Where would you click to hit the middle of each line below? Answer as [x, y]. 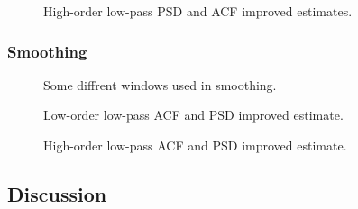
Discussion [57, 193]
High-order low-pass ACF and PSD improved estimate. [195, 145]
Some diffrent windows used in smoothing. [160, 84]
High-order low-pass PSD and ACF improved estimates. [198, 11]
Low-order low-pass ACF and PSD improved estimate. [193, 115]
